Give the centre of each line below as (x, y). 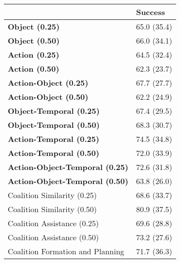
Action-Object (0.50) (48, 97)
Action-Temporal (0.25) (54, 139)
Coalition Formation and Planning (66, 251)
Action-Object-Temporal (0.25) (68, 167)
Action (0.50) (34, 69)
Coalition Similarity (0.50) (52, 209)
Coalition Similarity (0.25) (52, 195)
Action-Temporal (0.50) (54, 153)
